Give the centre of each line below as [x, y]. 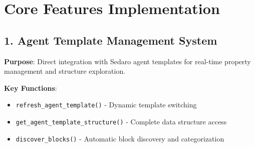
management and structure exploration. [65, 71]
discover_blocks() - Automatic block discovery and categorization [120, 138]
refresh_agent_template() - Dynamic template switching [106, 105]
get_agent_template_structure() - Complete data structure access [121, 122]
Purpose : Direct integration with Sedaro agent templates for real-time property [127, 61]
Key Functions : [31, 88]
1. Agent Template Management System [111, 40]
